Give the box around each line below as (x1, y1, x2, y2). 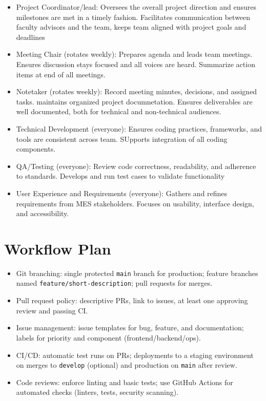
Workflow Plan (4, 238, 111, 259)
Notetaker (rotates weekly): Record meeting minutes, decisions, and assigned (16, 86, 257, 97)
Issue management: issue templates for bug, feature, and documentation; (16, 322, 244, 333)
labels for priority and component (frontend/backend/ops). (16, 332, 201, 343)
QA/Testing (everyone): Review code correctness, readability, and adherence (16, 160, 256, 171)
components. (16, 143, 56, 154)
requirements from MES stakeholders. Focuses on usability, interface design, (16, 198, 254, 208)
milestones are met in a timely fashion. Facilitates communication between (16, 11, 251, 22)
